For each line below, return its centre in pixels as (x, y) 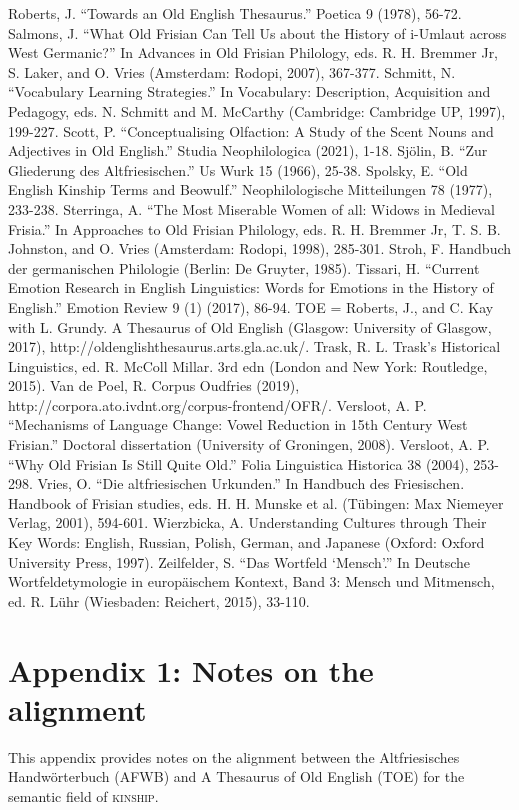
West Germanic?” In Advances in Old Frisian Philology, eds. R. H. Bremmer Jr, (253, 52)
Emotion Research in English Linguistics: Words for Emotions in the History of (251, 287)
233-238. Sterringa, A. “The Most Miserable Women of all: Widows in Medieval (251, 208)
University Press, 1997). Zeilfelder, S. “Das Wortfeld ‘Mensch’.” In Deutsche (239, 561)
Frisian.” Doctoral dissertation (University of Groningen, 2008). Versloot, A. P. (249, 444)
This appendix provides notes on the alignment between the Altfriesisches (234, 756)
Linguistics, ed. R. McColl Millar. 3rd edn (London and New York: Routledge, (248, 365)
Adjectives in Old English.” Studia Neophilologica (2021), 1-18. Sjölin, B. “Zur (248, 150)
